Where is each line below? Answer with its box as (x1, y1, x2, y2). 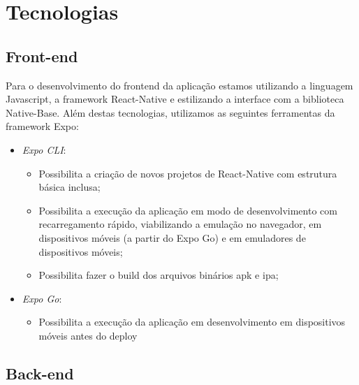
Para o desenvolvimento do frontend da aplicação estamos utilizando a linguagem (6, 78, 353, 92)
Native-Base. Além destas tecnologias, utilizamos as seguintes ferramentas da (6, 105, 335, 119)
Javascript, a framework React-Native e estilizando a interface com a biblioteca (6, 92, 344, 106)
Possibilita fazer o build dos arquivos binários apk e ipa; (38, 268, 279, 282)
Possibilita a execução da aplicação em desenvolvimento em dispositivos (38, 314, 346, 329)
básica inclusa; (38, 180, 101, 194)
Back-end (6, 362, 74, 384)
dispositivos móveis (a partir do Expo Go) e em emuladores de (38, 230, 306, 245)
